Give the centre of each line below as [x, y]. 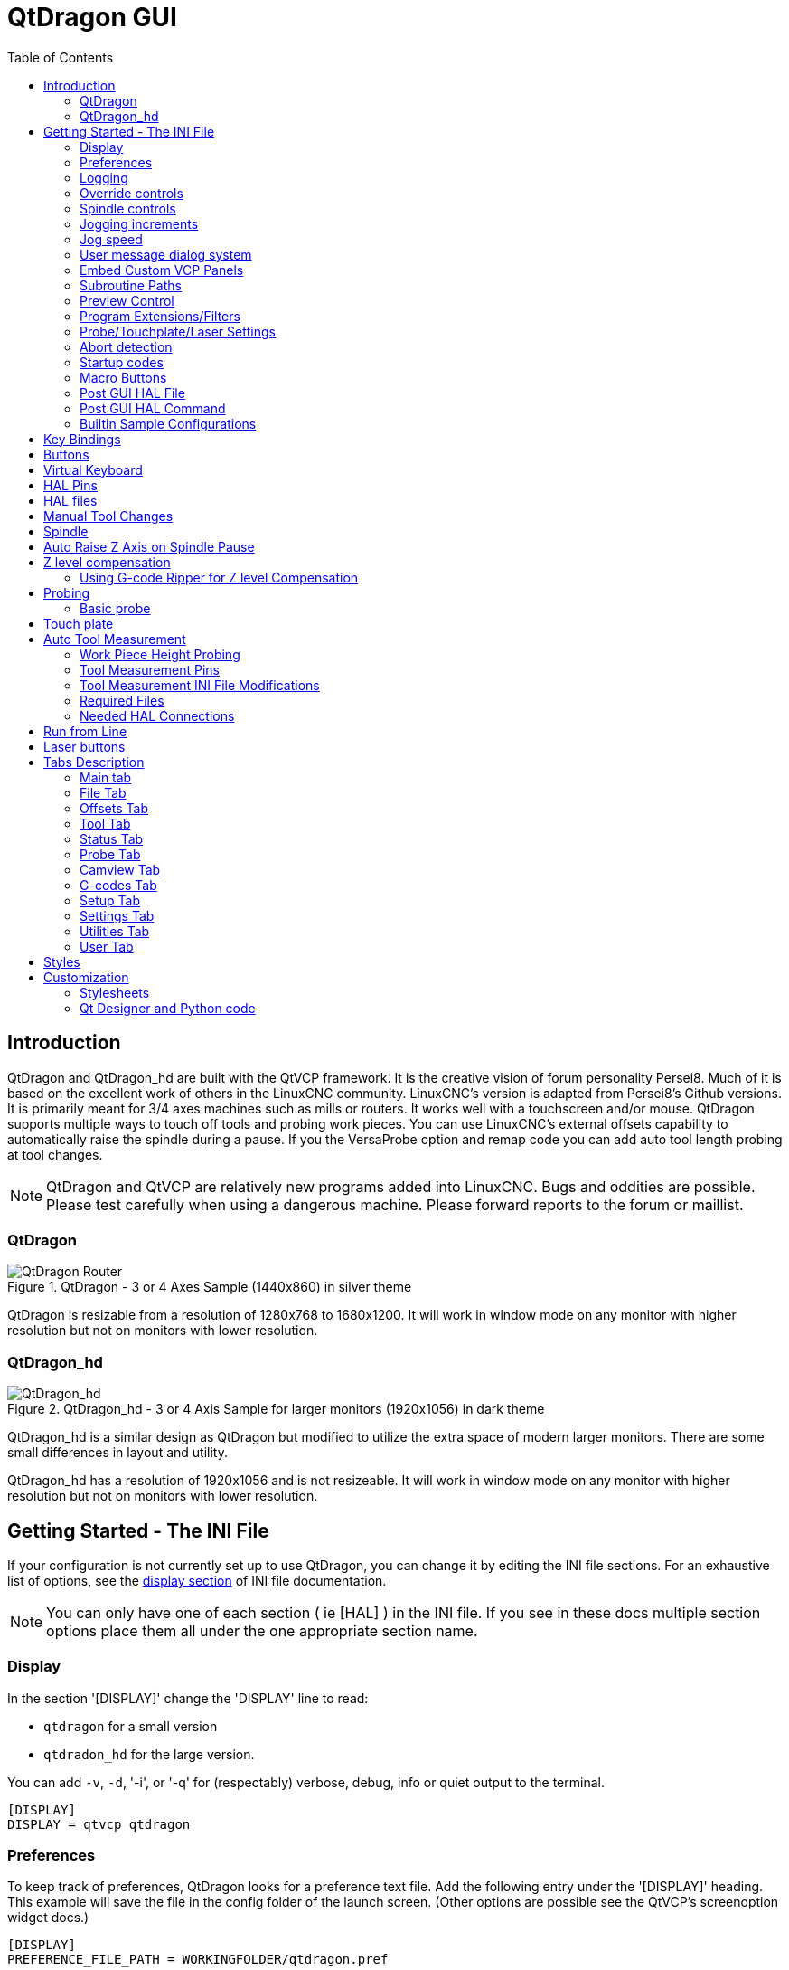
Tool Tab [105, 823]
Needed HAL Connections [157, 715]
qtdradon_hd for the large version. [149, 1754]
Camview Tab [120, 869]
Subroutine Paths [131, 285]
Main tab [106, 777]
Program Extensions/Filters [160, 316]
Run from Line [85, 731]
